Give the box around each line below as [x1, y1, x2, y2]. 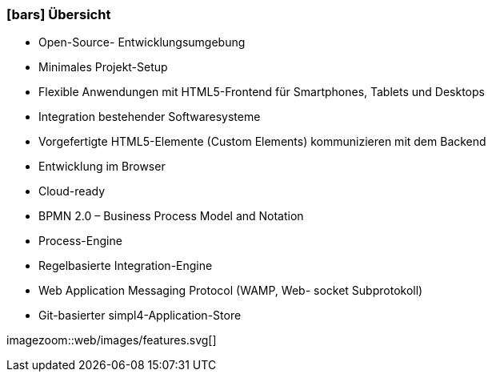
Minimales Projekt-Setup [38, 60, 168, 74]
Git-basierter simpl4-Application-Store [38, 308, 242, 323]
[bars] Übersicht [6, 6, 111, 22]
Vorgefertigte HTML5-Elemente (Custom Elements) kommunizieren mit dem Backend [38, 135, 486, 149]
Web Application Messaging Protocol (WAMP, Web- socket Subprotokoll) [38, 283, 423, 298]
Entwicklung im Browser [38, 159, 166, 174]
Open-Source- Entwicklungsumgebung [38, 35, 246, 50]
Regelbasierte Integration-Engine [38, 259, 213, 273]
